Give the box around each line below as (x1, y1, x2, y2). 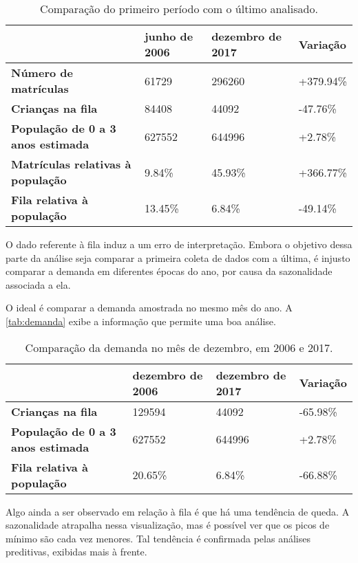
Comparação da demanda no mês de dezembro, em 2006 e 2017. (25, 339, 333, 355)
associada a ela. (6, 277, 71, 291)
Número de (11, 65, 73, 80)
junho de (144, 28, 193, 44)
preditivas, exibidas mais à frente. (6, 544, 147, 559)
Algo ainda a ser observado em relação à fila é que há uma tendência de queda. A (6, 504, 350, 518)
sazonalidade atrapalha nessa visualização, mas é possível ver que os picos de (6, 518, 330, 532)
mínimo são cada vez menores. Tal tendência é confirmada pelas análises (6, 531, 310, 545)
